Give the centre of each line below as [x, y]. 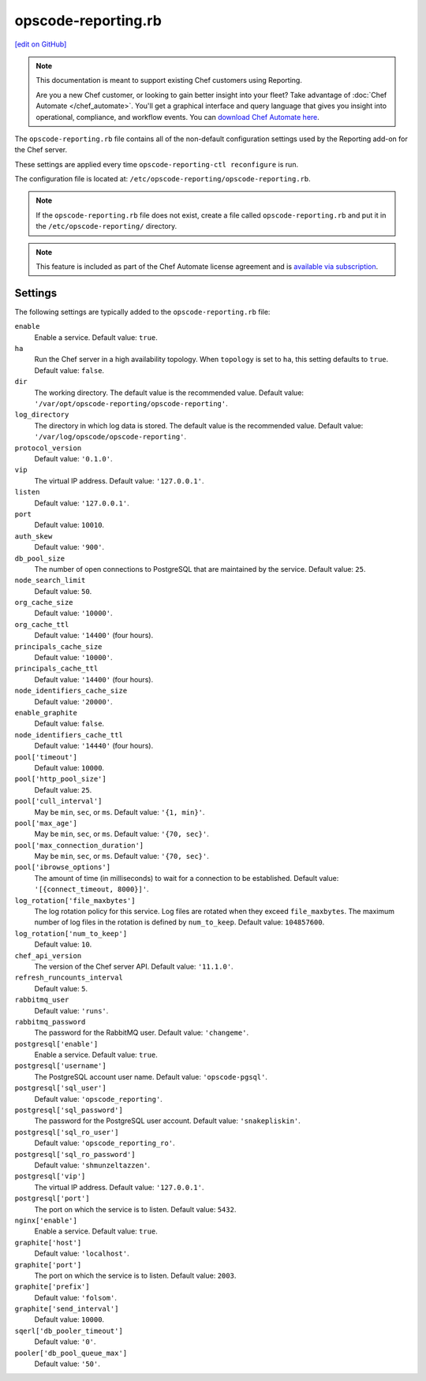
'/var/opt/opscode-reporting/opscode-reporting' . [131, 404]
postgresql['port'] [52, 1198]
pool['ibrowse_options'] [62, 867]
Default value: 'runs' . [71, 1010]
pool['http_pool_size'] [60, 779]
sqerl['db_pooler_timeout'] [69, 1331]
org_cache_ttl [42, 624]
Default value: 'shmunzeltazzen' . [92, 1165]
